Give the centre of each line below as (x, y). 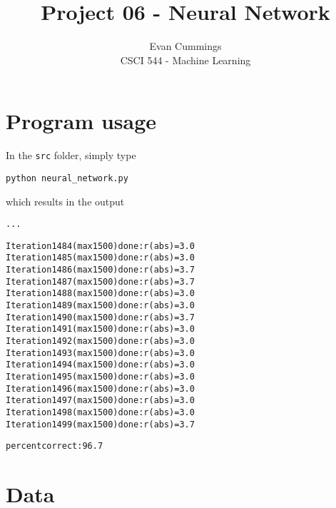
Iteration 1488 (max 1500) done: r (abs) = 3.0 (100, 294)
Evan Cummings (185, 46)
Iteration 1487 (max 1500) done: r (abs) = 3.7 (100, 281)
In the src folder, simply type (71, 155)
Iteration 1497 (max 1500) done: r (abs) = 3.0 (100, 401)
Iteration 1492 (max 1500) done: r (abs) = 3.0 (100, 341)
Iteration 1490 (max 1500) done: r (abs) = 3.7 (100, 317)
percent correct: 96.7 (55, 446)
